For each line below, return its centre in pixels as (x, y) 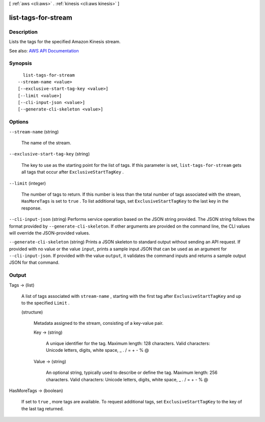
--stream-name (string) (34, 132)
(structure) (32, 312)
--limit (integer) (27, 183)
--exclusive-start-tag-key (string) (50, 154)
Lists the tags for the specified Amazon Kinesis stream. (65, 42)
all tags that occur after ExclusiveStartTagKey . (73, 172)
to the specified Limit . (45, 303)
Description (23, 32)
